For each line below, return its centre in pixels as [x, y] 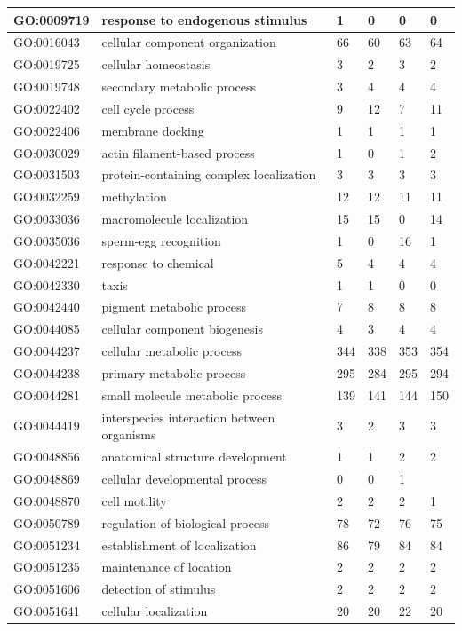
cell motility [134, 500]
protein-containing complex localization [209, 174]
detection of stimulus [159, 589]
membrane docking [153, 130]
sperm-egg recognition [161, 240]
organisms [129, 434]
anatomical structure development [194, 457]
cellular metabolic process [171, 351]
